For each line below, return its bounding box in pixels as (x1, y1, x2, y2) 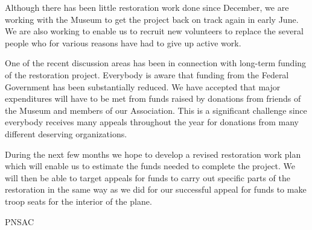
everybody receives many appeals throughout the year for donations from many (5, 116, 299, 128)
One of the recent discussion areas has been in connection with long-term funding (5, 57, 307, 69)
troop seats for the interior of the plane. (5, 194, 152, 207)
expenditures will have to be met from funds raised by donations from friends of (5, 92, 301, 105)
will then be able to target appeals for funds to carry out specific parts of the (5, 171, 291, 184)
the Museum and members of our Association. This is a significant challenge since (5, 104, 307, 116)
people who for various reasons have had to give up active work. (5, 36, 241, 49)
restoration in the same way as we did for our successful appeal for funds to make (5, 183, 307, 196)
